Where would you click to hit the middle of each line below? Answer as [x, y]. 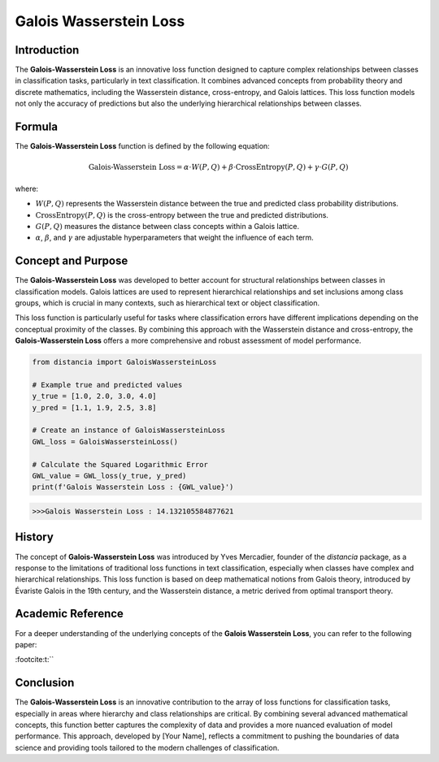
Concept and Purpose [72, 261]
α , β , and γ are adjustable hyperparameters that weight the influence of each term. [175, 238]
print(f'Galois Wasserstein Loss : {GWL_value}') [133, 487]
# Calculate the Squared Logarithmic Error [120, 464]
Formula [37, 127]
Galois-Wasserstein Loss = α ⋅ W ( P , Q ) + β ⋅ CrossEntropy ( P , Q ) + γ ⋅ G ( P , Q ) [218, 167]
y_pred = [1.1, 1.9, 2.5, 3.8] [95, 407]
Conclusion [45, 683]
